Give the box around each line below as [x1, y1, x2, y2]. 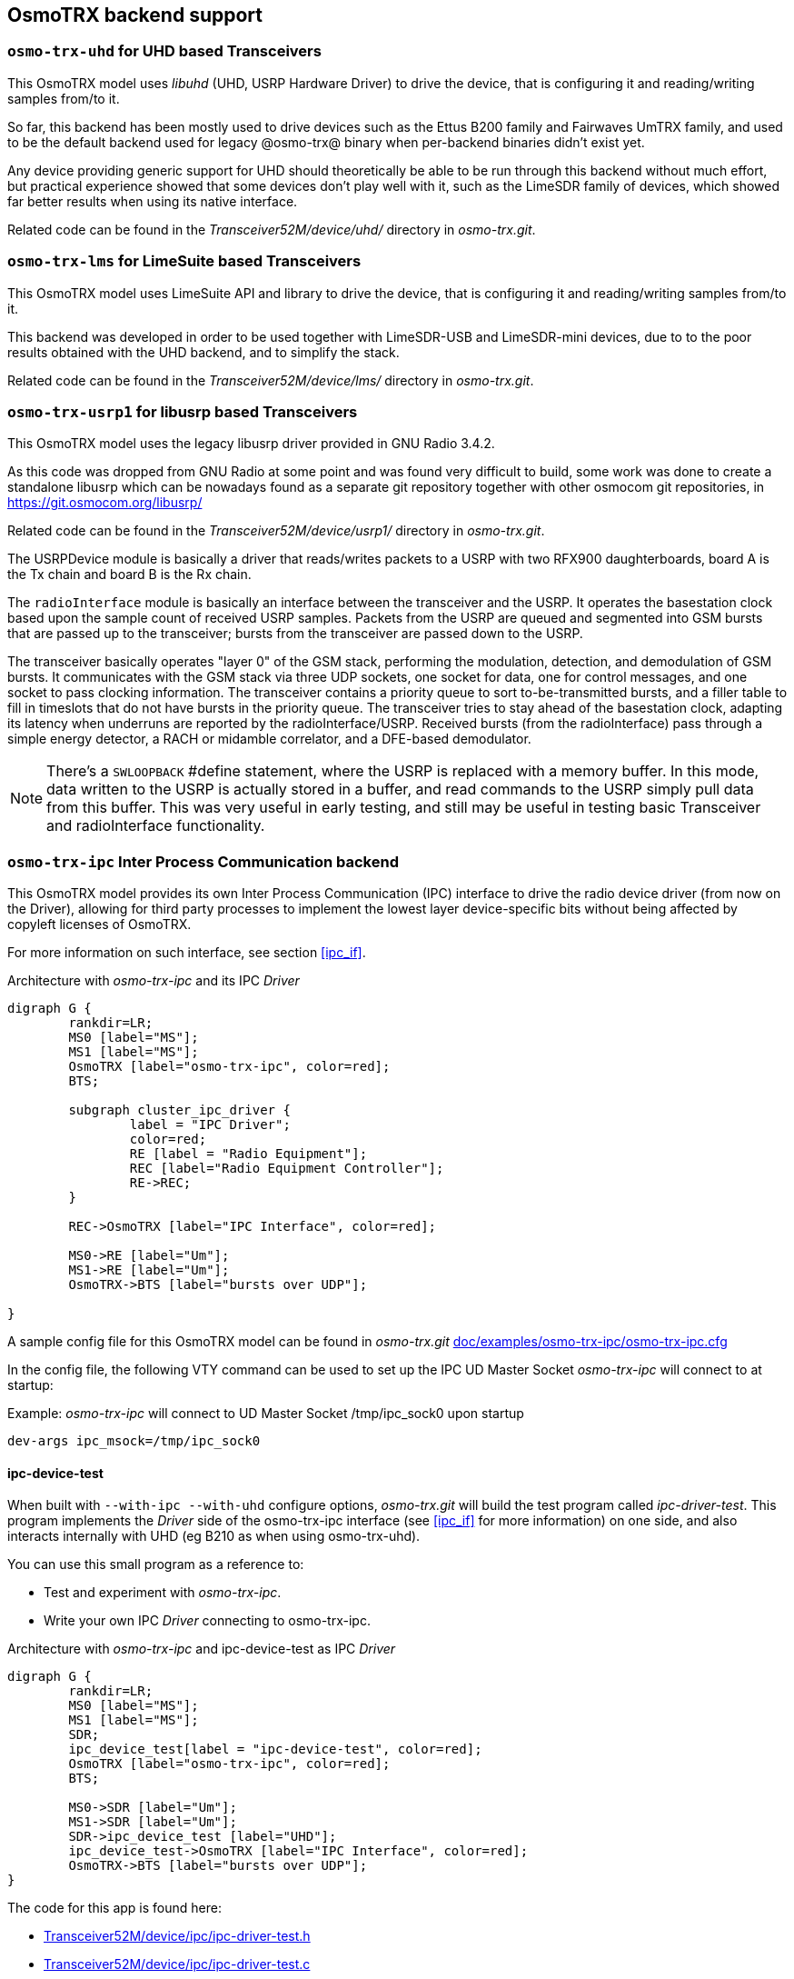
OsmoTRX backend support [7, 4, 263, 26]
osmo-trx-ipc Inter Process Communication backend [7, 852, 399, 871]
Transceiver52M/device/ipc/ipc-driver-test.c [44, 1956, 311, 1973]
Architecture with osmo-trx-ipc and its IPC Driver [7, 973, 300, 989]
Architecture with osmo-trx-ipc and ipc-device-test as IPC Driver [7, 1641, 396, 1657]
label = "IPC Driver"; [129, 1117, 291, 1133]
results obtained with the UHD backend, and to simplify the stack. [7, 344, 400, 360]
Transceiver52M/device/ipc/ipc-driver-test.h [44, 1928, 311, 1944]
